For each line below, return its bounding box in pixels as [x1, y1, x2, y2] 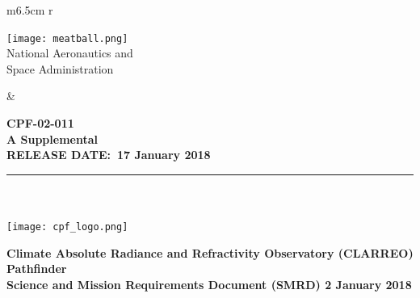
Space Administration [6, 60, 114, 77]
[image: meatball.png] [6, 32, 128, 44]
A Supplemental [6, 130, 98, 147]
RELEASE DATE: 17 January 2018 [6, 146, 211, 163]
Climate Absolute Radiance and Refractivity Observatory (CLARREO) [6, 244, 414, 261]
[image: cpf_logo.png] [6, 221, 128, 233]
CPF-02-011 [6, 115, 74, 132]
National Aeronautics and [6, 44, 133, 61]
